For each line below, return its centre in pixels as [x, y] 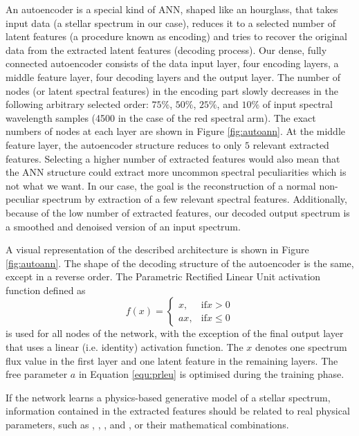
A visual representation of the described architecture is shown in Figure [157, 249]
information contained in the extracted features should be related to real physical [178, 411]
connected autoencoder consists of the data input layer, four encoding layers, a [172, 63]
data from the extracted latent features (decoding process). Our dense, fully [166, 49]
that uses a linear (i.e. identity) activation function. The [125, 347]
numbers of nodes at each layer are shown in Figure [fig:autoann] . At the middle [175, 131]
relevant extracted [291, 144]
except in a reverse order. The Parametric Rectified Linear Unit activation [163, 276]
